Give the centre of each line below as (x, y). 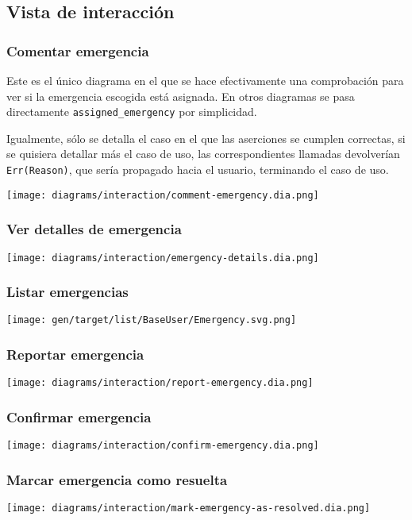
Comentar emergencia (78, 50)
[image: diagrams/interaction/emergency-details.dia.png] (163, 258)
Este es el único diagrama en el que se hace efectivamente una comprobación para (205, 80)
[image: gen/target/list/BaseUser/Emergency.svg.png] (152, 320)
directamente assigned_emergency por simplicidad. (132, 112)
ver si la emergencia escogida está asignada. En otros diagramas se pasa (181, 96)
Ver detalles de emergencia (94, 229)
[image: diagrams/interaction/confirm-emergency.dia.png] (163, 446)
